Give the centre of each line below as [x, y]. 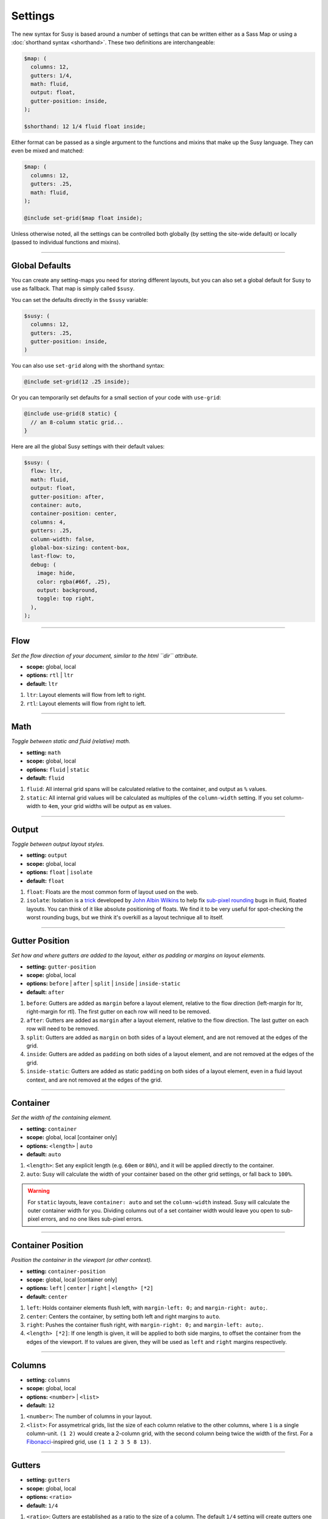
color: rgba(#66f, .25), [74, 581]
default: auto [44, 1154]
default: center [47, 1297]
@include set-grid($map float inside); [83, 218]
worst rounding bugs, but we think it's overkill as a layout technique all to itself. [125, 917]
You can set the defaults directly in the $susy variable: [80, 300]
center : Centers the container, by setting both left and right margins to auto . [124, 1316]
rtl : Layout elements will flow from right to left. [86, 703]
